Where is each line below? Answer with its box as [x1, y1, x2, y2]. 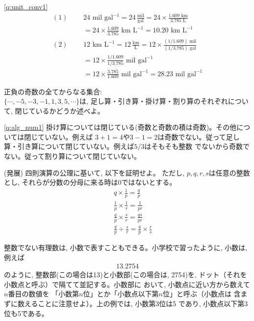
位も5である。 [4, 308, 49, 318]
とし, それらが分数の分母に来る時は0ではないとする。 [4, 177, 177, 187]
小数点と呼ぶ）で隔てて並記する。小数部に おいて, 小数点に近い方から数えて [4, 279, 251, 289]
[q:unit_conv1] [4, 1, 48, 11]
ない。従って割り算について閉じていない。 [4, 151, 141, 161]
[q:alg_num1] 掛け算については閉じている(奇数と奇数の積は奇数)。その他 [4, 122, 237, 132]
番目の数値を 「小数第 [8, 289, 79, 299]
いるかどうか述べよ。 [35, 105, 104, 116]
